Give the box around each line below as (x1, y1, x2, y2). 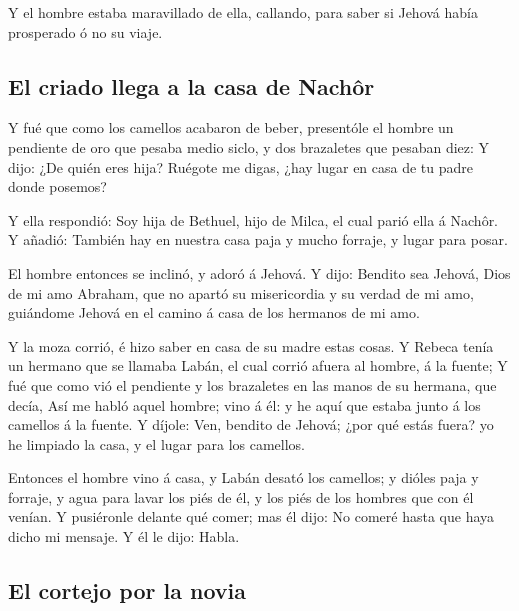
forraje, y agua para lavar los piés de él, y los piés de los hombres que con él (8, 486, 474, 507)
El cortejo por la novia (8, 575, 246, 606)
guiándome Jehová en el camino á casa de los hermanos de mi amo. (8, 302, 420, 323)
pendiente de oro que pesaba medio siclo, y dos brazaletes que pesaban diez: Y (8, 136, 490, 157)
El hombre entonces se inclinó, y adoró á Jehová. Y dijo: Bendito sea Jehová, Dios (8, 262, 511, 283)
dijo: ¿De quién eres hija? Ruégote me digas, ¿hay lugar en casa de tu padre (8, 156, 474, 177)
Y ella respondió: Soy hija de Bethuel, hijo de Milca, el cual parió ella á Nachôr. (8, 209, 499, 230)
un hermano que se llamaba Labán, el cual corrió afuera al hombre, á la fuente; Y (8, 355, 508, 376)
